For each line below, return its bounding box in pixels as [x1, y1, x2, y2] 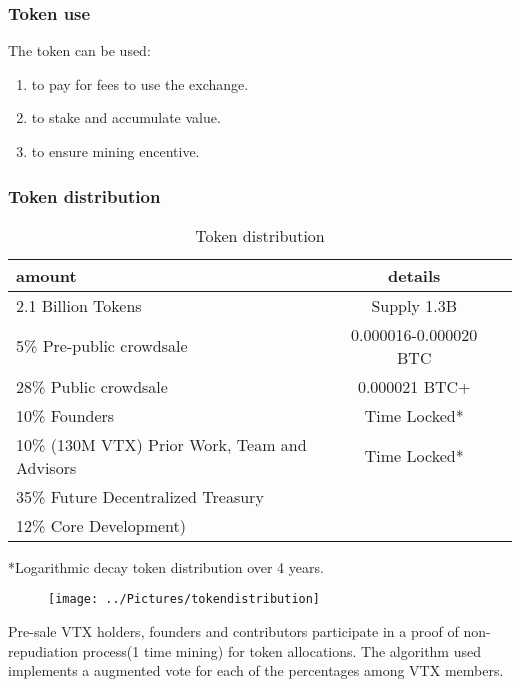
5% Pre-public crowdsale [16, 334, 188, 358]
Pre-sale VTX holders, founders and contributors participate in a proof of [8, 621, 459, 642]
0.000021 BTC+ [357, 374, 471, 398]
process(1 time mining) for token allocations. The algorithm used [82, 640, 481, 661]
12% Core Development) [16, 513, 187, 537]
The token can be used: [8, 40, 151, 61]
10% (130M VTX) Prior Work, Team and [16, 432, 307, 456]
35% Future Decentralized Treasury [16, 484, 264, 508]
